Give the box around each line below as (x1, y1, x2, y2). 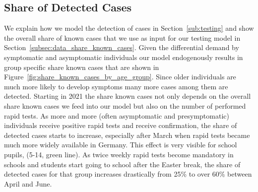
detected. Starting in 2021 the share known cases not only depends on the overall (4, 91, 251, 101)
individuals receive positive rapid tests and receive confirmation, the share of (4, 120, 237, 130)
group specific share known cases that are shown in (4, 62, 159, 72)
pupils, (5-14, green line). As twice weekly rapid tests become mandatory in (4, 149, 234, 159)
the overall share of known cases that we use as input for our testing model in (4, 32, 241, 43)
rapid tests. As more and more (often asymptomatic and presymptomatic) (4, 110, 229, 121)
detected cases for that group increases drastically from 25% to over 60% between (4, 169, 252, 179)
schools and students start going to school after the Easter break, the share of (4, 159, 241, 169)
